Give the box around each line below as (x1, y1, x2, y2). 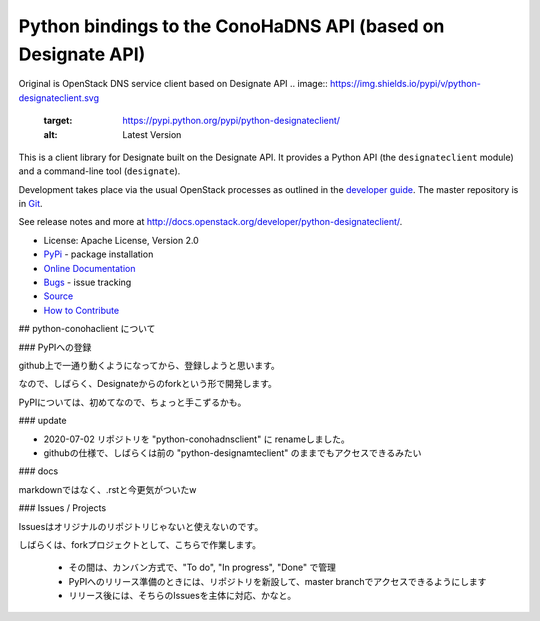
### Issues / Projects (18, 502, 107, 514)
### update (18, 415, 67, 427)
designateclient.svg (18, 91, 100, 104)
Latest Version (122, 128, 182, 140)
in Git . (18, 198, 44, 210)
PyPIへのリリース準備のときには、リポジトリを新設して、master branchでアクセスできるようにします (68, 575, 487, 587)
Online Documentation (43, 262, 136, 274)
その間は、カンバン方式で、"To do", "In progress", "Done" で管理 (68, 561, 337, 574)
